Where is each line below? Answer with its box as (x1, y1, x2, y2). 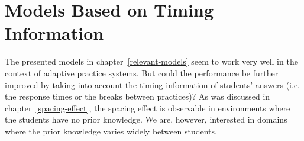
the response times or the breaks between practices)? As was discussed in (5, 90, 270, 102)
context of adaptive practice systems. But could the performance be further (5, 66, 279, 79)
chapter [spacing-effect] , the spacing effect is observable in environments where (5, 101, 290, 114)
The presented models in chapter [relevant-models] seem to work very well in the (5, 55, 298, 68)
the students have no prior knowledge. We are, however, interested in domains (5, 113, 287, 126)
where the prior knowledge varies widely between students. (5, 124, 217, 137)
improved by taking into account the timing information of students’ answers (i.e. (5, 78, 300, 91)
